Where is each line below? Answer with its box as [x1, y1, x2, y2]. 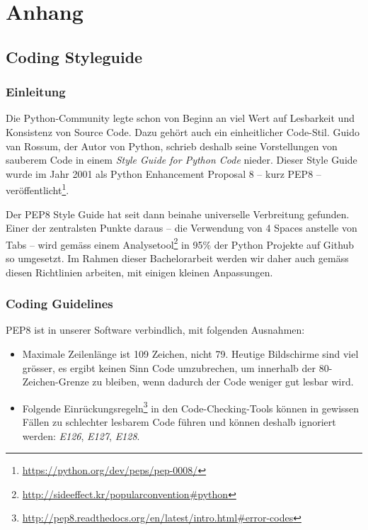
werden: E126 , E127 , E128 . [22, 428, 140, 443]
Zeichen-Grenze [22, 374, 89, 389]
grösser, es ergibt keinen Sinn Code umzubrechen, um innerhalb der [22, 360, 316, 375]
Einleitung [6, 83, 66, 101]
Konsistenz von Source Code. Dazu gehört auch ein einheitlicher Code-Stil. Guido [6, 124, 360, 139]
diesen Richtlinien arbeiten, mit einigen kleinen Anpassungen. [6, 264, 273, 279]
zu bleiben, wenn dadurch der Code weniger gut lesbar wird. [92, 374, 354, 389]
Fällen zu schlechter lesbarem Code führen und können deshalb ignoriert [22, 415, 336, 429]
